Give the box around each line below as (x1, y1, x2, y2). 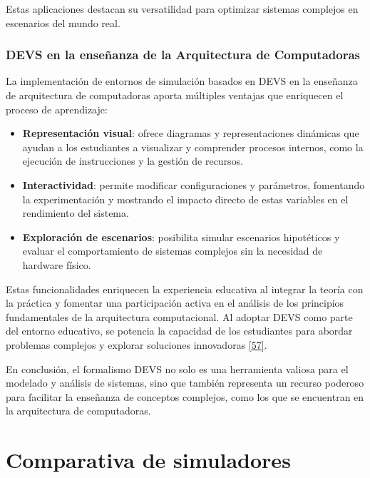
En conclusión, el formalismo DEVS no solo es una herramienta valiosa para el (6, 361, 349, 376)
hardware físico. (22, 257, 91, 272)
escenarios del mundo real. (6, 15, 120, 30)
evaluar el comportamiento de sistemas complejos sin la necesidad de (22, 243, 323, 258)
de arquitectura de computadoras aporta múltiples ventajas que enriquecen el (6, 88, 344, 102)
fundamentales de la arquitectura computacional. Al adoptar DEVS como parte (6, 309, 353, 324)
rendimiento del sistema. (22, 205, 129, 220)
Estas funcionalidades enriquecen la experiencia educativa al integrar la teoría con (6, 281, 364, 296)
